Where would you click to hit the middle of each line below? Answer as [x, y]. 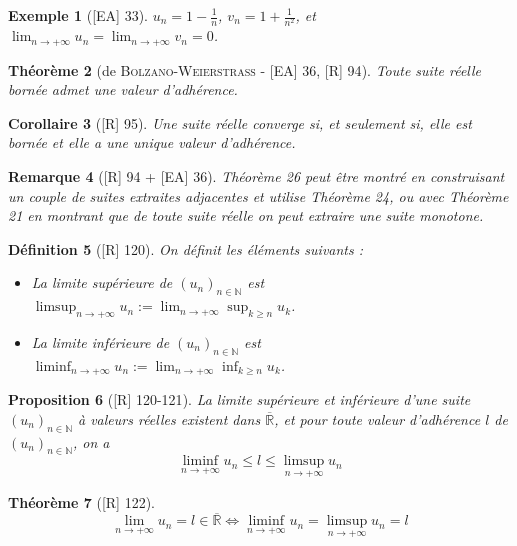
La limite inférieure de [100, 341]
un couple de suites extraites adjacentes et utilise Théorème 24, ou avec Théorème [258, 195]
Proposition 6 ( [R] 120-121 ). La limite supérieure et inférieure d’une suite [239, 399]
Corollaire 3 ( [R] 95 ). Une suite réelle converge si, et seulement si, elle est [240, 122]
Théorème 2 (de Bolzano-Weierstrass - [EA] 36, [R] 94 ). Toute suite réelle [245, 69]
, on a [91, 441]
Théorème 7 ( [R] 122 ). [81, 501]
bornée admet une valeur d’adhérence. [123, 89]
